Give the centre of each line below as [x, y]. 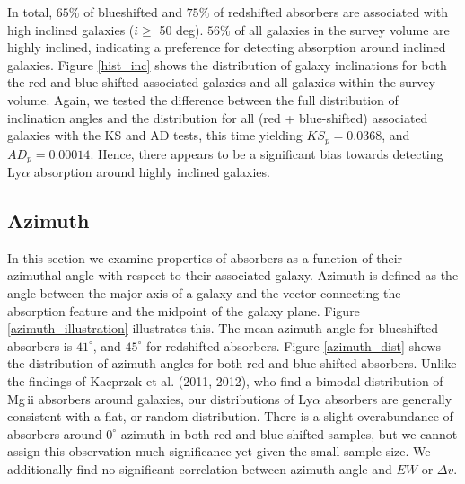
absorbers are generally [388, 398]
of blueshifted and [133, 12]
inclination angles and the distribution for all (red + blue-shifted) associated [218, 117]
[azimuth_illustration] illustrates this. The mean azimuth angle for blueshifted [223, 328]
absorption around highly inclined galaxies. [152, 172]
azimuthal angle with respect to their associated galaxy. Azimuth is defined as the [233, 275]
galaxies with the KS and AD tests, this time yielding [155, 135]
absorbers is [40, 345]
